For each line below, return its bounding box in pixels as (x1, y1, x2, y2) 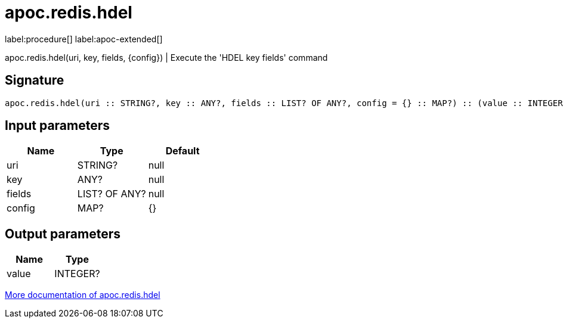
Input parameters (5, 118, 110, 133)
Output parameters (5, 226, 120, 241)
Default (165, 145, 200, 157)
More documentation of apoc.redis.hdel (5, 290, 160, 300)
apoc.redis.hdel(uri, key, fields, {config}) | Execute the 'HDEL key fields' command (5, 52, 328, 63)
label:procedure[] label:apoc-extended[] (5, 33, 163, 44)
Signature (5, 73, 64, 88)
